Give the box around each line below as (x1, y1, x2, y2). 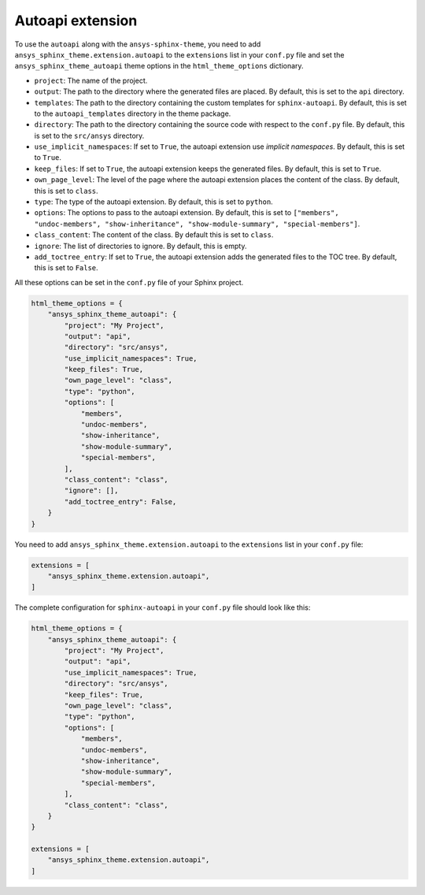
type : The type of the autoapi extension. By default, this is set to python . (34, 197, 273, 206)
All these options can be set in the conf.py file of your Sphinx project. (14, 277, 244, 287)
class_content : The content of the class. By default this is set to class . (34, 230, 274, 240)
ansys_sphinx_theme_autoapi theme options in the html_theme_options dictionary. (14, 61, 304, 71)
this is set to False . (34, 263, 98, 273)
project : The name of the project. (34, 76, 148, 85)
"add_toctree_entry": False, (64, 497, 177, 506)
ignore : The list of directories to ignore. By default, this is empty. (34, 241, 247, 251)
